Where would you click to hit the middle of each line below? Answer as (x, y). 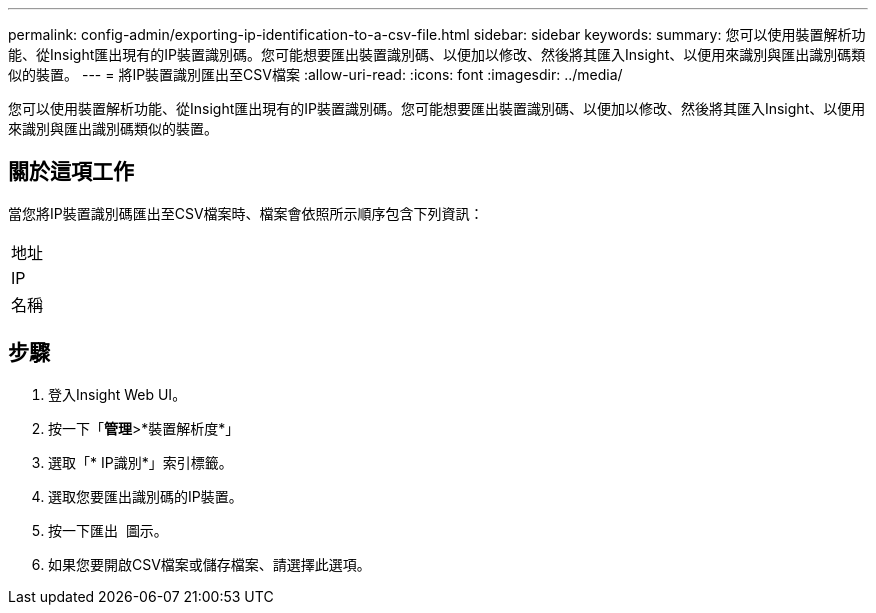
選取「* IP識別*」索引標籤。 (140, 462)
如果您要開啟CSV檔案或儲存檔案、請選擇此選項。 (209, 564)
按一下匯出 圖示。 (108, 530)
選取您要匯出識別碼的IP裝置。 (145, 496)
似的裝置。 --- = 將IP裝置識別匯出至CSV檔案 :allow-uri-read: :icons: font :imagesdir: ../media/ (315, 74)
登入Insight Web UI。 (117, 394)
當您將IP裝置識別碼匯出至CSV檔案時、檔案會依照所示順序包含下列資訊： (246, 213)
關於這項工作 (71, 172)
